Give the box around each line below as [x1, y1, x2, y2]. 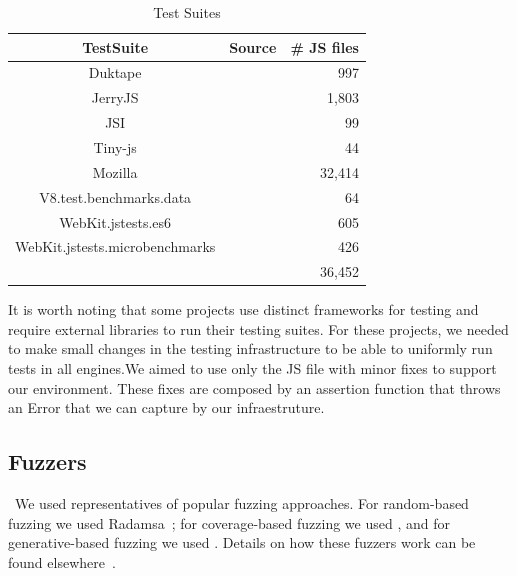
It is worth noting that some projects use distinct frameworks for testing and [8, 299, 479, 320]
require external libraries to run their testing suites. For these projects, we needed [8, 318, 509, 339]
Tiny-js [93, 136, 137, 157]
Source [229, 36, 277, 57]
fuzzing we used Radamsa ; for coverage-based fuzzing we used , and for [8, 512, 450, 533]
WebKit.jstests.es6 [59, 211, 172, 232]
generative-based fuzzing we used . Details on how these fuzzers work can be [8, 532, 476, 553]
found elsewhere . [8, 551, 116, 572]
